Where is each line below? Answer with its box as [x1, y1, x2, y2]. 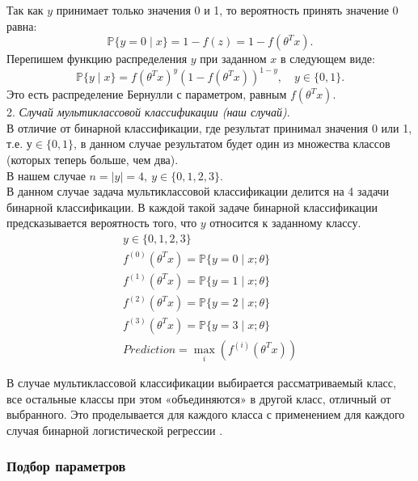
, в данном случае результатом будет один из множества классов [74, 135, 391, 152]
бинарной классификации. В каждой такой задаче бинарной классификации [6, 198, 378, 215]
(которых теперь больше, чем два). [6, 151, 179, 168]
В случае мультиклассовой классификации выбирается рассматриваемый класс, [6, 374, 396, 391]
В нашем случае [6, 167, 86, 184]
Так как [6, 2, 44, 18]
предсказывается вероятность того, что [6, 214, 197, 231]
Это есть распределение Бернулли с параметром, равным [6, 86, 287, 103]
